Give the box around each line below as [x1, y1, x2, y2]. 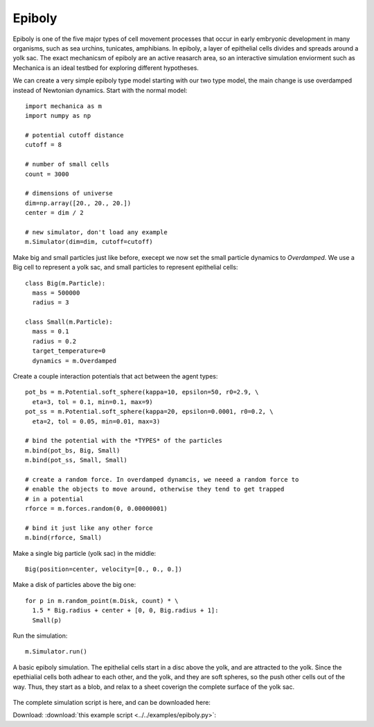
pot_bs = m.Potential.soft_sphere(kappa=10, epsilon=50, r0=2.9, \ [25, 388, 259, 396]
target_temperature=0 [32, 347, 106, 355]
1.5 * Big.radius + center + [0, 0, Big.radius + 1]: [32, 606, 219, 615]
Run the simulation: [12, 631, 68, 640]
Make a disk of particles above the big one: [12, 581, 136, 589]
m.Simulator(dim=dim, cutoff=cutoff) [25, 238, 154, 246]
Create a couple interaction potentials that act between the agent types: [12, 372, 218, 380]
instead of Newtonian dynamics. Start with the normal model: [12, 86, 188, 94]
